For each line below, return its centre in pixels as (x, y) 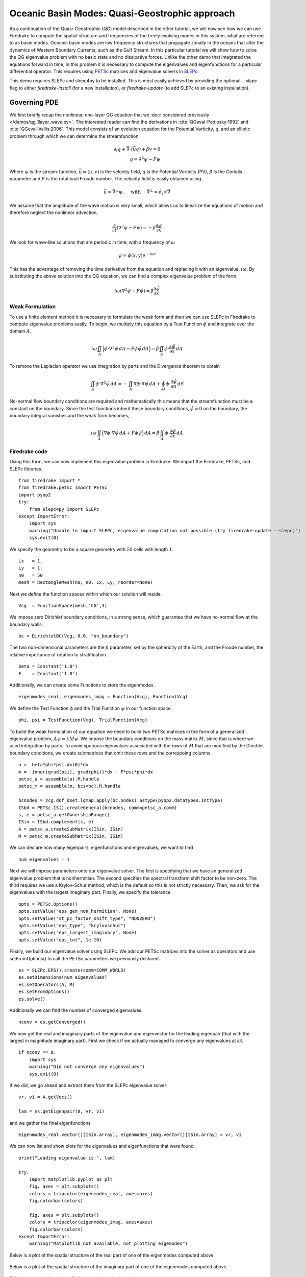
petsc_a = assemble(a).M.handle (59, 779)
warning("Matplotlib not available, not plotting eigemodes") (108, 1244)
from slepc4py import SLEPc (64, 509)
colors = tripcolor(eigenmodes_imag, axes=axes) (91, 1222)
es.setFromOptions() (44, 992)
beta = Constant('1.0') (48, 666)
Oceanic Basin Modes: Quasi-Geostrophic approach (122, 13)
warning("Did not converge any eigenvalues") (87, 1067)
